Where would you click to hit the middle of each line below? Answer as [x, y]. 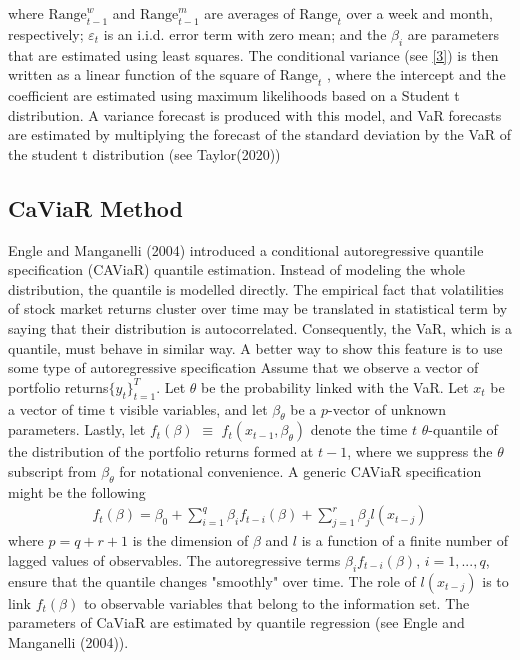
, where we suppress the [420, 451]
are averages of [249, 13]
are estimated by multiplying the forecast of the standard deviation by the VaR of [260, 134]
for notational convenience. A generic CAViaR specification [300, 470]
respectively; [46, 33]
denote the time [359, 429]
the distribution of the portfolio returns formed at [161, 451]
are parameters [453, 33]
